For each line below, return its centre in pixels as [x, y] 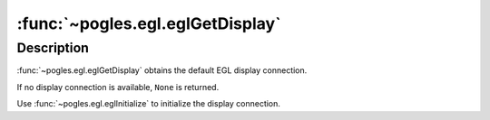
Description [53, 48]
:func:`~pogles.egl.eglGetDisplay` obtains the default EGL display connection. [162, 70]
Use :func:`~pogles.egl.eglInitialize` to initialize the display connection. [149, 104]
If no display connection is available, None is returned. [118, 87]
